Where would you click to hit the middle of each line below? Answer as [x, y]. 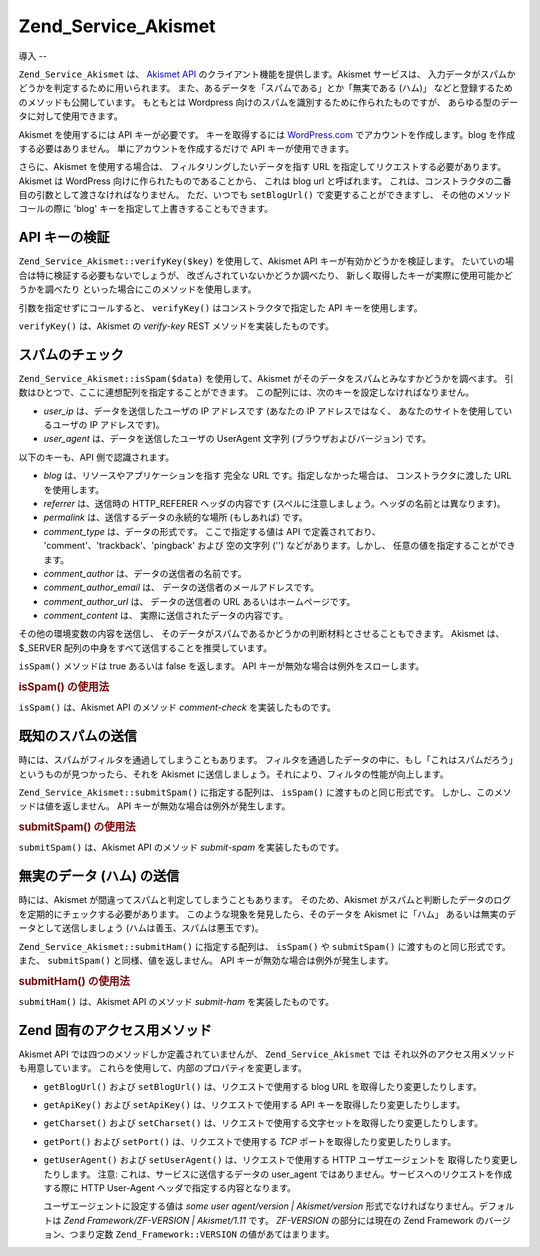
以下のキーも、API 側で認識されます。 [96, 457]
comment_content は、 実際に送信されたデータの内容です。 [166, 616]
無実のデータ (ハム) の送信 [99, 876]
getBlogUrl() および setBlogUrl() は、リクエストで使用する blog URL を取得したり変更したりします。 [262, 1086]
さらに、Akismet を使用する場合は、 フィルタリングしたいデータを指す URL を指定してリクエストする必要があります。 [262, 167]
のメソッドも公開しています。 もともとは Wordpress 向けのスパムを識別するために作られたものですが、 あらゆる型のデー [268, 102]
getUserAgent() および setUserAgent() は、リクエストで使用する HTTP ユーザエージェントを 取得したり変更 [276, 1160]
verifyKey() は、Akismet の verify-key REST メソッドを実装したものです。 [176, 326]
